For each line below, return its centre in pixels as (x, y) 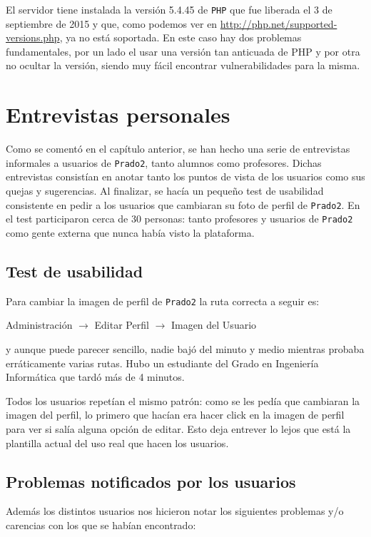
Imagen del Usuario (214, 325)
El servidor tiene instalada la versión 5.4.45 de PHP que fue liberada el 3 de (169, 9)
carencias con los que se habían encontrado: (101, 525)
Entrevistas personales (118, 114)
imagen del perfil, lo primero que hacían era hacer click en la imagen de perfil (175, 415)
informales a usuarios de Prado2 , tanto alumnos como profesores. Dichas (164, 162)
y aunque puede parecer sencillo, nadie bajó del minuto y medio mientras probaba (185, 348)
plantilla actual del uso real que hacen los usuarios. (117, 443)
